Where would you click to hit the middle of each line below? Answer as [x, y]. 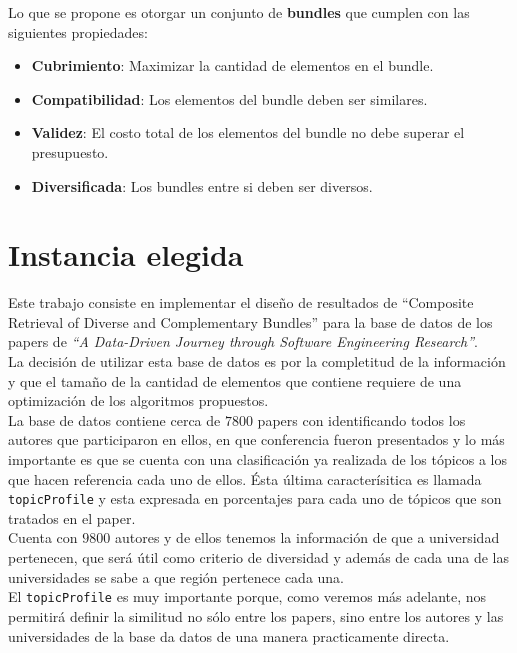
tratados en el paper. [72, 517]
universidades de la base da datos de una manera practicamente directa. [229, 635]
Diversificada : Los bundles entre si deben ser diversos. [202, 185]
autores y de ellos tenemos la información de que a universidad [307, 537]
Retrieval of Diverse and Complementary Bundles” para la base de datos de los [250, 321]
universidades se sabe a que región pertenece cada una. [176, 576]
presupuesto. [70, 151]
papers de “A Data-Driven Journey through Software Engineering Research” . [243, 341]
